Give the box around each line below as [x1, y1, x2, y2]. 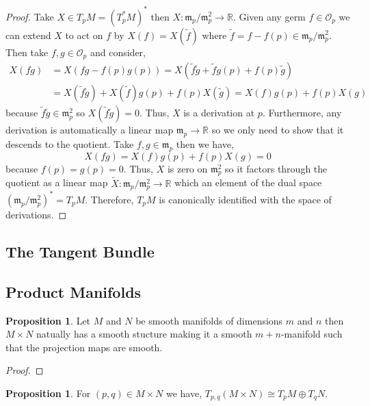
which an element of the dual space [174, 175, 322, 190]
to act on [65, 27, 103, 42]
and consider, [90, 45, 146, 59]
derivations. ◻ [5, 207, 67, 221]
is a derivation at [183, 105, 255, 120]
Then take [5, 45, 49, 59]
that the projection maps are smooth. [5, 340, 163, 354]
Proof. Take [5, 9, 54, 23]
